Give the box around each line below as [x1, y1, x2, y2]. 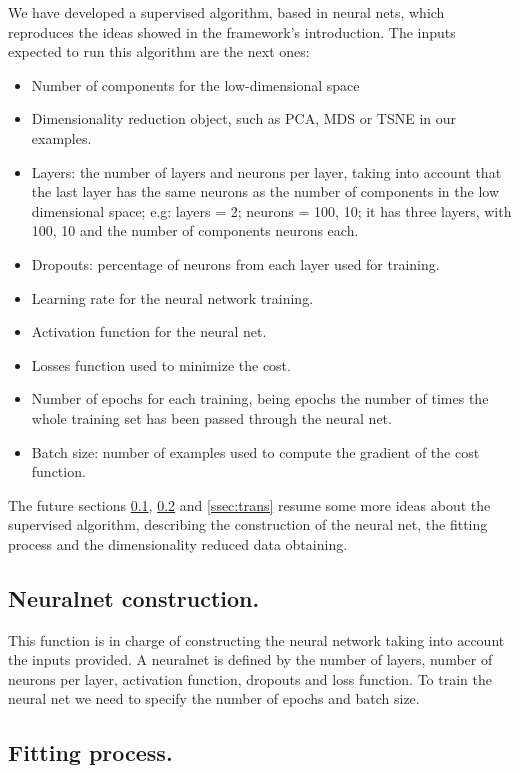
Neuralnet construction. [8, 582, 260, 613]
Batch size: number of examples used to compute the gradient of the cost [31, 441, 480, 462]
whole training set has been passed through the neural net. [31, 407, 392, 428]
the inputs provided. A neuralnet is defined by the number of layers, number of [8, 649, 493, 670]
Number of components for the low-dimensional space [31, 74, 360, 95]
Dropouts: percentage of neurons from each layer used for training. [31, 253, 440, 274]
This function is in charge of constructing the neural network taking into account [8, 629, 505, 650]
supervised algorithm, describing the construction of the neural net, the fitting [8, 514, 488, 535]
